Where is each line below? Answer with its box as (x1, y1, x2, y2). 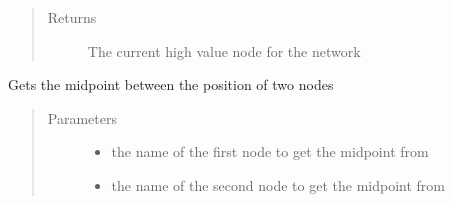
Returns (47, 7, 97, 27)
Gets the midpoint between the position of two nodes (8, 74, 334, 95)
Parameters (47, 107, 117, 128)
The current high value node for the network (87, 40, 361, 61)
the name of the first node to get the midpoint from (111, 141, 429, 162)
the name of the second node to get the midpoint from (111, 174, 445, 195)
